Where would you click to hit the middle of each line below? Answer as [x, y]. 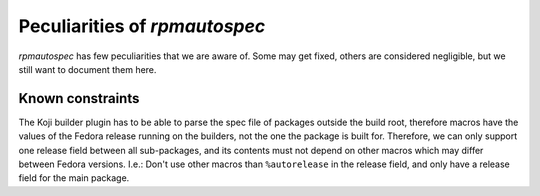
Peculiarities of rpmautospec [142, 26]
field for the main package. [74, 178]
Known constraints [79, 98]
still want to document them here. [87, 69]
